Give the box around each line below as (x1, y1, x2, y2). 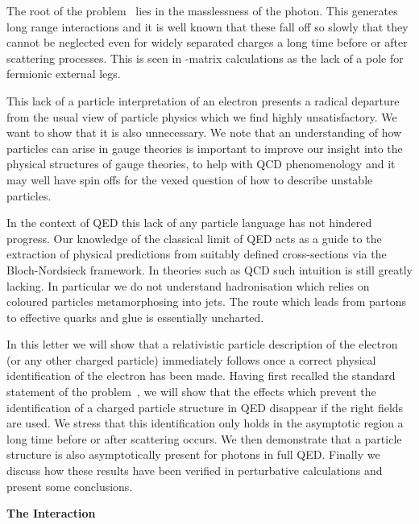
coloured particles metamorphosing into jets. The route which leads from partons (6, 293, 407, 310)
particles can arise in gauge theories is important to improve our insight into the (6, 139, 403, 156)
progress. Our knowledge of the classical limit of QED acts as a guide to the (6, 229, 382, 246)
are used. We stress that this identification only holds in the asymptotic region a (6, 415, 404, 431)
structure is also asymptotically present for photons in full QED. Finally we (6, 446, 380, 463)
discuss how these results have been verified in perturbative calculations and (6, 462, 383, 479)
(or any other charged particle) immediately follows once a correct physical (6, 351, 376, 368)
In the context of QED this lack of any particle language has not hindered (6, 214, 372, 231)
